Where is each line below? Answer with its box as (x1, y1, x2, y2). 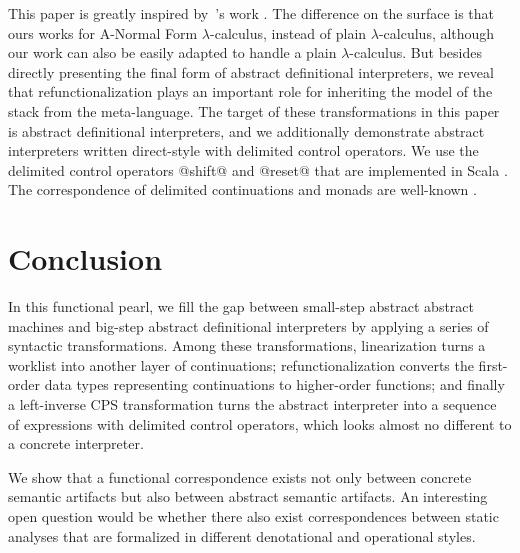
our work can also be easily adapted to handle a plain (8, 42, 337, 63)
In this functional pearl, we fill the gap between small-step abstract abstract (8, 296, 474, 317)
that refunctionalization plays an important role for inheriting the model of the (8, 81, 493, 102)
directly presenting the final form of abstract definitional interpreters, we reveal (8, 61, 494, 82)
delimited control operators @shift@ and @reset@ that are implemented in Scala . (8, 159, 508, 180)
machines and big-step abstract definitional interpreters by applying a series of (8, 315, 489, 336)
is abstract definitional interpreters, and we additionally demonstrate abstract (8, 120, 485, 141)
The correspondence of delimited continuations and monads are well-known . (8, 179, 477, 200)
